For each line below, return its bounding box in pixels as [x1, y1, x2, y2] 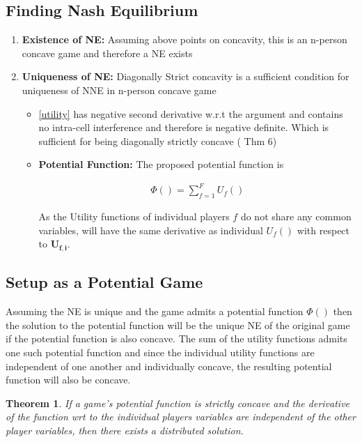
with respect [297, 222, 350, 237]
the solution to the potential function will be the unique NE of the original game [6, 317, 350, 332]
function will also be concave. [6, 372, 131, 387]
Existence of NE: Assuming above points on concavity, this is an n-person [22, 32, 347, 47]
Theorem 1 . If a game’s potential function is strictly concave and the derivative [6, 395, 350, 410]
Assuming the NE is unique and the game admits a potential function [6, 304, 304, 319]
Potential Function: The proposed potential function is [38, 157, 284, 172]
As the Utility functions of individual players [38, 209, 230, 224]
